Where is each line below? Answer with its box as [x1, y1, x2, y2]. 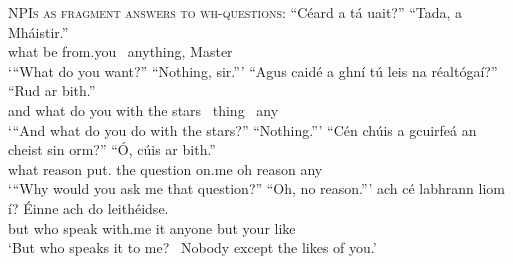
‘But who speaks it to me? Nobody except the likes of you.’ [8, 237, 377, 258]
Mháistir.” [8, 21, 69, 42]
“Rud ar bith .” [8, 80, 96, 101]
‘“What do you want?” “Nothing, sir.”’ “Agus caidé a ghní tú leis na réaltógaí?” [8, 60, 498, 81]
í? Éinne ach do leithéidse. [8, 197, 169, 218]
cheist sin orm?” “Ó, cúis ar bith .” [8, 139, 216, 160]
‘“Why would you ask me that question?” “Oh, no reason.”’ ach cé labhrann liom [8, 178, 505, 199]
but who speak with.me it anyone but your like [8, 217, 296, 238]
